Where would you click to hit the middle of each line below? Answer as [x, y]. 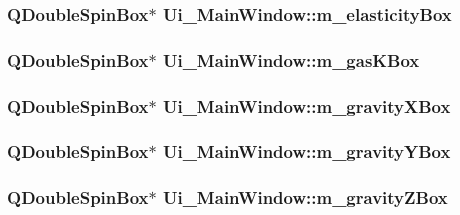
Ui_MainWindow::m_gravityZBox [305, 197]
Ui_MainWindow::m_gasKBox [291, 59]
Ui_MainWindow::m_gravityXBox [306, 105]
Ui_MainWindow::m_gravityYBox [306, 151]
